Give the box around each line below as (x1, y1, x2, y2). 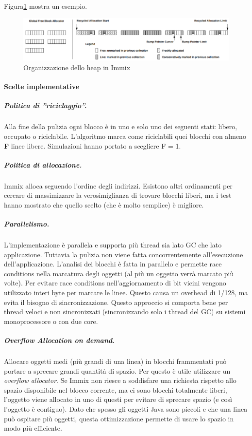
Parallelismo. (4, 219, 50, 229)
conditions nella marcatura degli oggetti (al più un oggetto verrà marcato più (4, 268, 234, 278)
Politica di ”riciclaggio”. (4, 100, 87, 111)
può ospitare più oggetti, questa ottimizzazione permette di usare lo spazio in (4, 413, 234, 423)
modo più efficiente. (4, 423, 62, 433)
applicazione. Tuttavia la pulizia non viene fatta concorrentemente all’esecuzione (4, 249, 243, 259)
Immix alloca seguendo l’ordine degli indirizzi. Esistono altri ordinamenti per (4, 180, 233, 190)
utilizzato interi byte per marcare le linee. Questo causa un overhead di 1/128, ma (4, 287, 248, 298)
